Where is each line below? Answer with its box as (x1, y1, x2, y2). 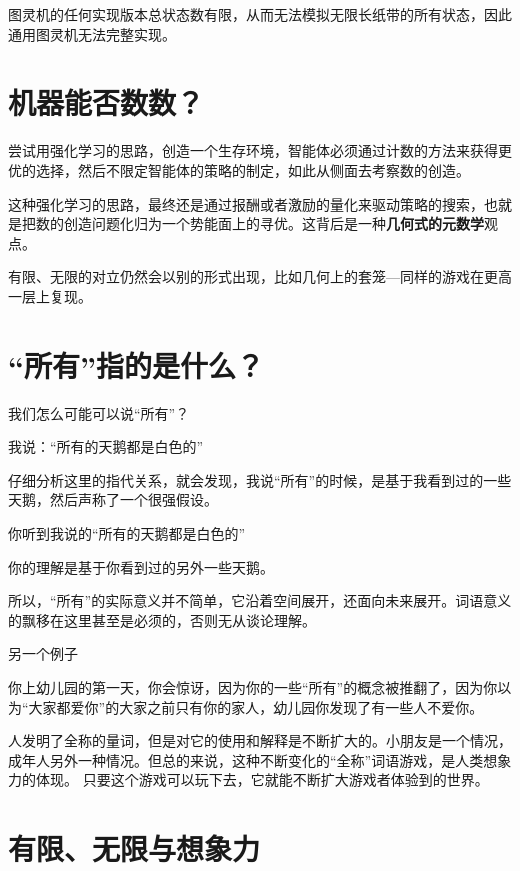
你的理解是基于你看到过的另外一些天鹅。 (8, 556, 274, 577)
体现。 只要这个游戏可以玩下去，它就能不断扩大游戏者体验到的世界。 (35, 769, 489, 790)
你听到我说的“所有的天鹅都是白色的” (8, 522, 246, 543)
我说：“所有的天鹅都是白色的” (8, 436, 204, 457)
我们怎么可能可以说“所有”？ (8, 402, 190, 423)
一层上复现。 (8, 285, 92, 306)
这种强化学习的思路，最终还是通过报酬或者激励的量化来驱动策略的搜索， (8, 193, 484, 214)
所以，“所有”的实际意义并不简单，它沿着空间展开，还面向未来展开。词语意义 (8, 590, 512, 611)
